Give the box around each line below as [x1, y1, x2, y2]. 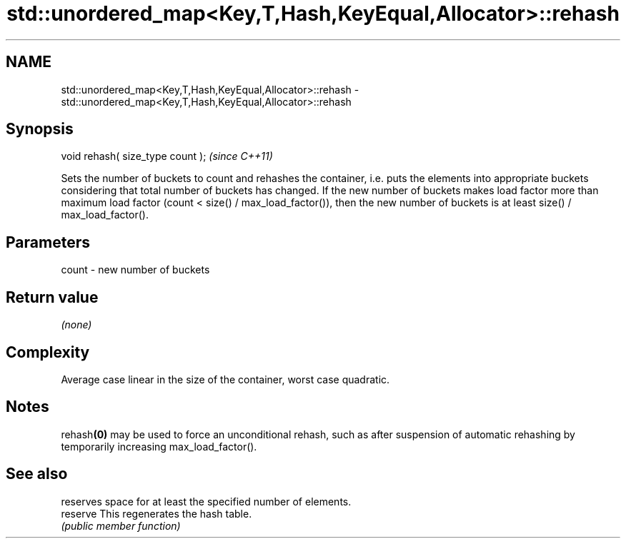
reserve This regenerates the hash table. [61, 507, 252, 520]
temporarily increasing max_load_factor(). [61, 440, 257, 453]
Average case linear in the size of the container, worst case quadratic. [61, 373, 390, 386]
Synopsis [6, 120, 74, 138]
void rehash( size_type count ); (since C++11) [61, 150, 273, 163]
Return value [6, 288, 99, 306]
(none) [61, 318, 92, 331]
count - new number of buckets [61, 263, 210, 276]
